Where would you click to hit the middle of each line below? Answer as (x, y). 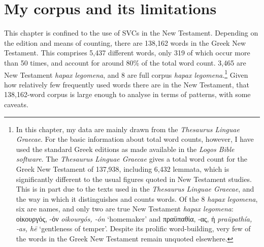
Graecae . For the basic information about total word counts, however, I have (135, 139)
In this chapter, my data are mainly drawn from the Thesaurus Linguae (128, 129)
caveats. (16, 104)
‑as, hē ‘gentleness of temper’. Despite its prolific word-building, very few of (133, 228)
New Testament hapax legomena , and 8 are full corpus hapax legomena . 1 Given (126, 74)
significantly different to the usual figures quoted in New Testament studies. (134, 179)
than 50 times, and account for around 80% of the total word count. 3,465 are (125, 62)
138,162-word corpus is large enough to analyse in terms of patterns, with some (127, 94)
